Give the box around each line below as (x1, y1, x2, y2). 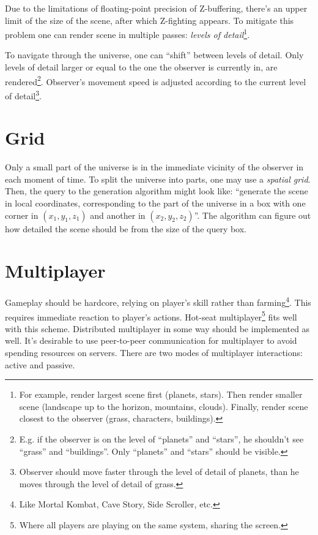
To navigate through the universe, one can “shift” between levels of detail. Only (5, 48, 304, 61)
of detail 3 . (5, 87, 42, 102)
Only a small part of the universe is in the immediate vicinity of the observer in (5, 161, 304, 173)
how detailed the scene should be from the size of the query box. (5, 222, 247, 235)
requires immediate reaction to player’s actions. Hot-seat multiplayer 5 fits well (5, 308, 297, 323)
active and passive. (5, 358, 75, 371)
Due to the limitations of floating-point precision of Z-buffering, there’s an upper (5, 2, 308, 14)
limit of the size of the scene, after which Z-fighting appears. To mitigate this (5, 13, 294, 26)
